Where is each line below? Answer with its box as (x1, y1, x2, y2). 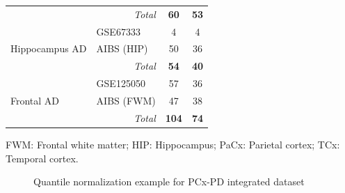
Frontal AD (10, 93, 60, 107)
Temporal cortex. (6, 150, 79, 165)
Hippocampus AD (10, 41, 87, 56)
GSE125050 (96, 76, 145, 91)
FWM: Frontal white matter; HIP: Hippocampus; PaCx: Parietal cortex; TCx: (6, 137, 340, 151)
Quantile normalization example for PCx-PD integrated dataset (33, 174, 305, 189)
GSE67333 (96, 24, 141, 38)
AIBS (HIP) (96, 41, 148, 56)
